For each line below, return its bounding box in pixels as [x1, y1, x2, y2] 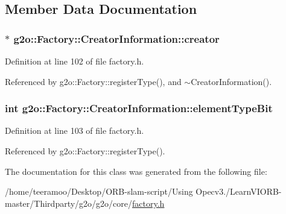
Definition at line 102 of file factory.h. [5, 55, 144, 67]
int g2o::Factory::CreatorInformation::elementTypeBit [5, 101, 273, 116]
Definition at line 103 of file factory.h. [5, 124, 144, 137]
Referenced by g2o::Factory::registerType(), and [5, 75, 182, 87]
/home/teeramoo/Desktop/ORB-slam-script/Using [5, 185, 193, 198]
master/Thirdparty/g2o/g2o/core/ [5, 197, 133, 209]
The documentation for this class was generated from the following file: [5, 165, 267, 177]
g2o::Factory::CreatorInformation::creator [13, 31, 220, 46]
